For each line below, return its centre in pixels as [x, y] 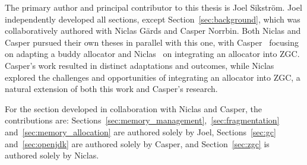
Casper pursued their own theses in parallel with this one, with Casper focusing [152, 42]
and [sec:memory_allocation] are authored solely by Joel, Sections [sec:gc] [140, 131]
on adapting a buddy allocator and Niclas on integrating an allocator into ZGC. [152, 54]
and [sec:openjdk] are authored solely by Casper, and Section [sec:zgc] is [137, 143]
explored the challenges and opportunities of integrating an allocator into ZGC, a [153, 77]
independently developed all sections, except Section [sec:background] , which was [153, 19]
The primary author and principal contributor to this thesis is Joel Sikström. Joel [153, 7]
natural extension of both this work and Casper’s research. [111, 89]
